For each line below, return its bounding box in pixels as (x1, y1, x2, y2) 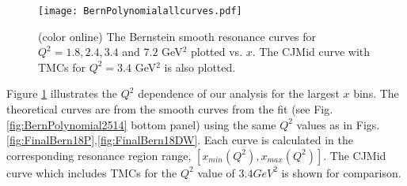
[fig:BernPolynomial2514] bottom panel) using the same (6, 116, 276, 132)
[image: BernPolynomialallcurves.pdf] (38, 6, 242, 17)
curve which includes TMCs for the (6, 164, 177, 180)
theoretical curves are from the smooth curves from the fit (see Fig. (6, 101, 333, 117)
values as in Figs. (296, 116, 380, 132)
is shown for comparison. (281, 164, 401, 180)
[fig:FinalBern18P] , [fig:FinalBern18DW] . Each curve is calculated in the (6, 132, 353, 148)
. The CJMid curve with (252, 43, 371, 60)
